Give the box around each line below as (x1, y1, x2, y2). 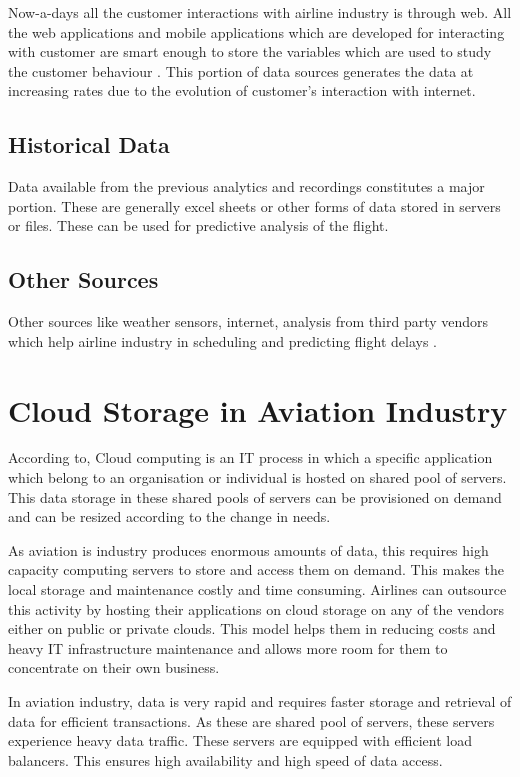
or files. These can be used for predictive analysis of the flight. (8, 215, 389, 236)
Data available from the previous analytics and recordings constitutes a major (8, 176, 485, 197)
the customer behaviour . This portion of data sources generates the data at (8, 60, 474, 81)
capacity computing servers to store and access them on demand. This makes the (8, 559, 505, 580)
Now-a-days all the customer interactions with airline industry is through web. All (8, 2, 512, 22)
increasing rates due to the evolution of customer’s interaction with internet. (8, 80, 476, 101)
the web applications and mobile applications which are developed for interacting (8, 21, 505, 42)
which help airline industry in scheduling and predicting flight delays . (8, 330, 437, 351)
